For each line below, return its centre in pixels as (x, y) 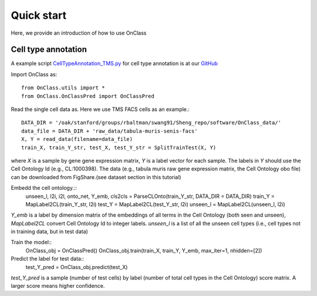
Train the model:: (31, 242)
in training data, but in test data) (49, 231)
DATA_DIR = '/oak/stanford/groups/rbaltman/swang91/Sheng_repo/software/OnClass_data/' (151, 123)
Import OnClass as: (34, 74)
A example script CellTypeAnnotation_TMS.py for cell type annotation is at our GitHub (114, 63)
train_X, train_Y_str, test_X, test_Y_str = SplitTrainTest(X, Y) (119, 147)
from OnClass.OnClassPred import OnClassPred (88, 96)
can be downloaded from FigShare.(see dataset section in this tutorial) (96, 177)
